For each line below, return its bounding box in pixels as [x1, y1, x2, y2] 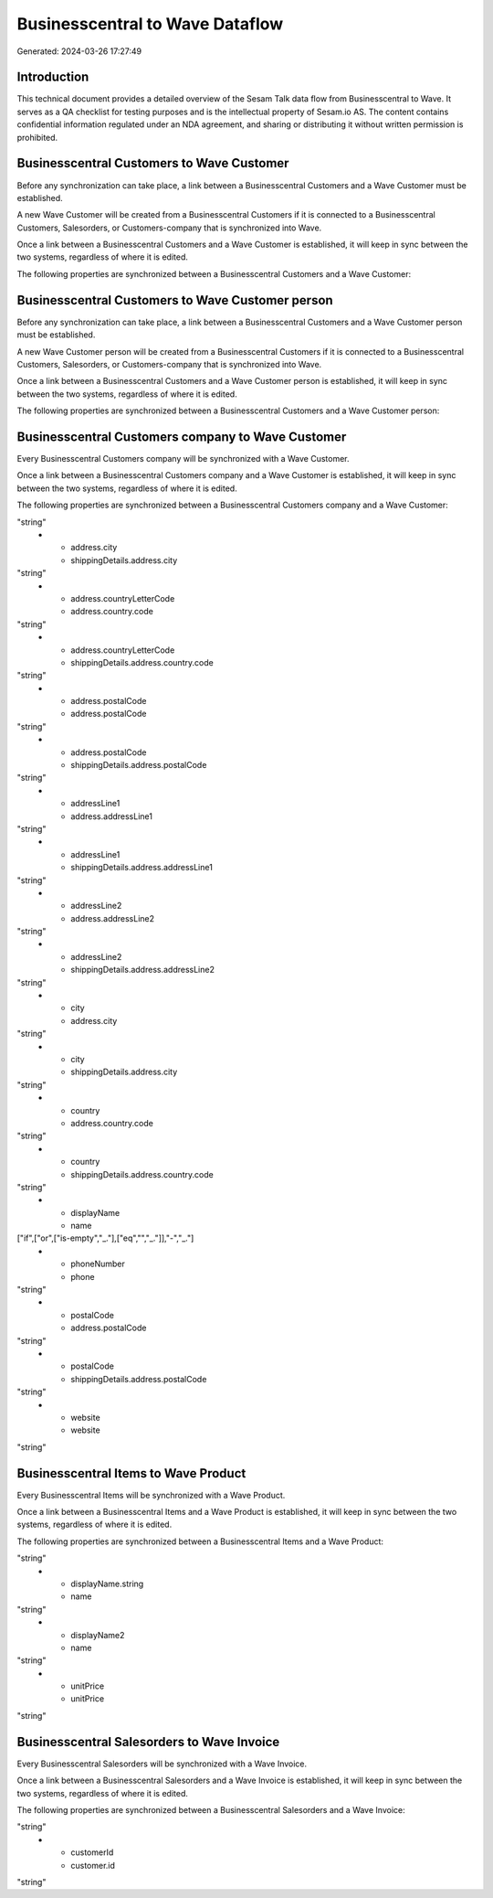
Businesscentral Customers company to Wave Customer [16, 429, 347, 444]
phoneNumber [70, 1258, 125, 1270]
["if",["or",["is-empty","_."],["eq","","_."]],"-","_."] [16, 1232, 194, 1243]
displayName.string [70, 1578, 144, 1589]
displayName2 [70, 1629, 125, 1640]
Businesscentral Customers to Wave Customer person [16, 293, 333, 308]
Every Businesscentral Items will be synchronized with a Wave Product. [16, 1489, 286, 1500]
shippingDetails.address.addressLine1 [70, 862, 214, 873]
